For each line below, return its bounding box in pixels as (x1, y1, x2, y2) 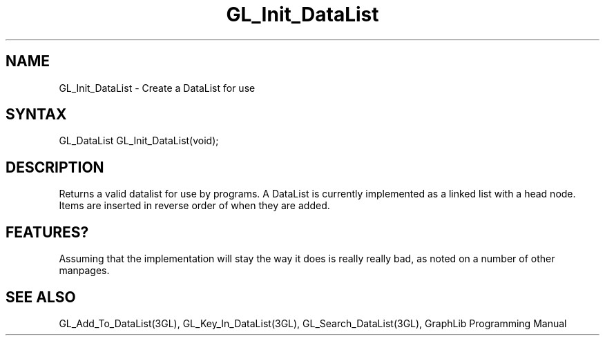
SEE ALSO (6, 288, 76, 306)
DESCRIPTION (6, 158, 104, 176)
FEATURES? (6, 223, 89, 241)
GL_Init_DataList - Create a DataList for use (59, 81, 256, 94)
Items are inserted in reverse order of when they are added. (59, 199, 330, 212)
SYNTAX (6, 106, 67, 124)
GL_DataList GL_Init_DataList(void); (59, 135, 219, 147)
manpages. (59, 264, 110, 277)
